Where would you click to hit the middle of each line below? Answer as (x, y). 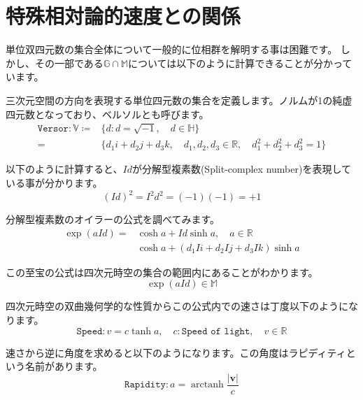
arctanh (207, 385)
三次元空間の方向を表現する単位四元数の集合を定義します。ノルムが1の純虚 (179, 100)
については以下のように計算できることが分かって (240, 63)
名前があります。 (64, 366)
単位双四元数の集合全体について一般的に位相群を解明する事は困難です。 (172, 49)
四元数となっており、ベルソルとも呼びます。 (107, 114)
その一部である (69, 63)
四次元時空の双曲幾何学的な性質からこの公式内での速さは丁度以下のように (177, 306)
